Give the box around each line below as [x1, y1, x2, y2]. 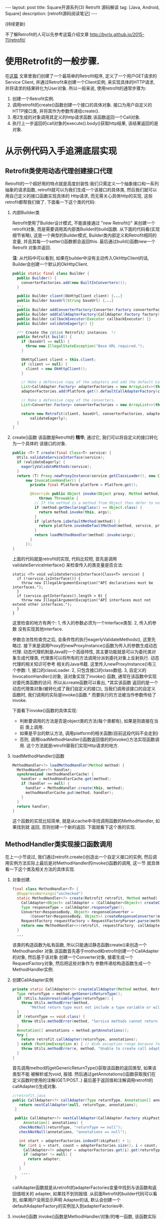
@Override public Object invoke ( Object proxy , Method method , [30, 491, 160, 497]
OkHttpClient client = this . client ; [21, 357, 96, 362]
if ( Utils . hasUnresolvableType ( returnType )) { [17, 996, 114, 1001]
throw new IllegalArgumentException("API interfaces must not [21, 597, 151, 602]
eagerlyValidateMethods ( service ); [21, 464, 92, 469]
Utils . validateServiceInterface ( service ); [17, 455, 105, 460]
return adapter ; [27, 1156, 61, 1162]
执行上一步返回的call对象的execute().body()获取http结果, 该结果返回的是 [12, 120, 159, 126]
